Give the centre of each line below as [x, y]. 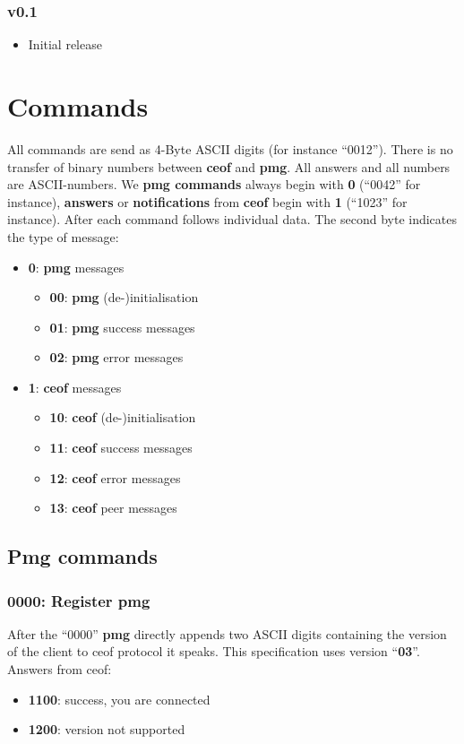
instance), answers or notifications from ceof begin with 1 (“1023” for [207, 201]
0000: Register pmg [79, 600]
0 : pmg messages [76, 267]
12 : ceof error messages [115, 477]
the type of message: [63, 236]
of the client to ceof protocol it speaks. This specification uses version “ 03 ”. [214, 651]
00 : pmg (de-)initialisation [124, 297]
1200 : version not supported [107, 729]
